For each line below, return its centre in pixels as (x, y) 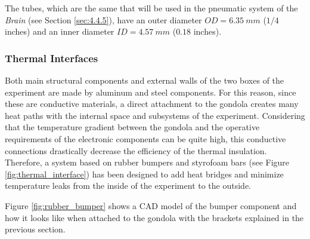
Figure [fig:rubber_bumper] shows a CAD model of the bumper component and (151, 205)
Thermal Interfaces (52, 58)
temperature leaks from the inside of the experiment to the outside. (128, 186)
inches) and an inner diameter (60, 31)
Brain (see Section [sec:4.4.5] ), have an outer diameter (103, 19)
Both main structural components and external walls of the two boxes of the (145, 80)
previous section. (35, 229)
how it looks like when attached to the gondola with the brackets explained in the (154, 217)
